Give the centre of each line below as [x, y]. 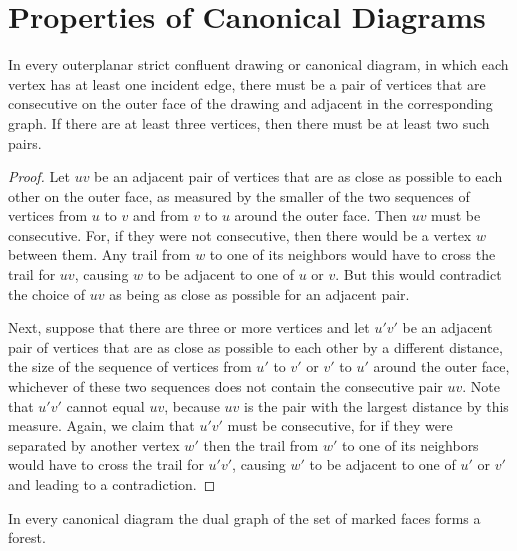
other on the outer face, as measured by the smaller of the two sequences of [239, 195]
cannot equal [105, 405]
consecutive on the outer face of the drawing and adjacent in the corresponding [250, 103]
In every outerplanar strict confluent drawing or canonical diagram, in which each [258, 64]
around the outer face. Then [320, 215]
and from [161, 215]
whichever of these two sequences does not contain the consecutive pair [225, 386]
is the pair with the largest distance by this [376, 405]
